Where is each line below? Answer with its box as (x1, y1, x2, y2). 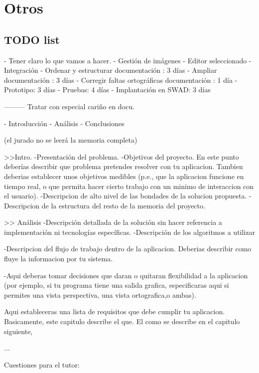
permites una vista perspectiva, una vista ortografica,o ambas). (4, 289, 196, 300)
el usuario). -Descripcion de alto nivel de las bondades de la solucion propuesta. (4, 190, 247, 201)
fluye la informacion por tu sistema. (4, 253, 113, 264)
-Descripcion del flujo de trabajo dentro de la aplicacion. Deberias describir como (4, 243, 252, 254)
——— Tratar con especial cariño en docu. (4, 101, 134, 111)
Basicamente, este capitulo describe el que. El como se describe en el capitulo (4, 316, 240, 327)
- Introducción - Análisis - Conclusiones (4, 118, 125, 128)
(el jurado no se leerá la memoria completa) (4, 135, 137, 145)
